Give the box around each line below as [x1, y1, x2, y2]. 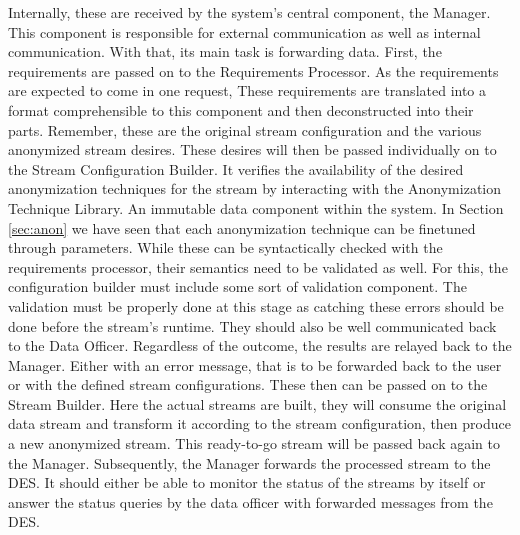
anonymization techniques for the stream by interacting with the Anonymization [8, 178, 502, 199]
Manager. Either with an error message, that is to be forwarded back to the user [8, 354, 502, 375]
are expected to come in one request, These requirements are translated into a [8, 80, 487, 101]
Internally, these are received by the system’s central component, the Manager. [8, 2, 491, 22]
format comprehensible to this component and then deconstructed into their [8, 99, 474, 120]
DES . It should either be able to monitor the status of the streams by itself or [8, 472, 486, 493]
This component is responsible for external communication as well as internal [8, 21, 481, 42]
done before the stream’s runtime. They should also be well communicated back [8, 315, 497, 336]
